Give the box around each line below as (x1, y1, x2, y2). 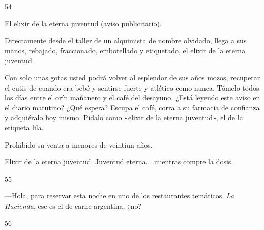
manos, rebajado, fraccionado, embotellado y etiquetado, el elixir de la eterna (5, 45, 246, 55)
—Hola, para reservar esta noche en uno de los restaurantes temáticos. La (5, 190, 234, 201)
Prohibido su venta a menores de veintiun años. (5, 139, 153, 150)
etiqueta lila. (5, 122, 44, 132)
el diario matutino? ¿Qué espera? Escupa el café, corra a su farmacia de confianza (5, 102, 260, 112)
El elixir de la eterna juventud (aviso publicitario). (5, 18, 162, 28)
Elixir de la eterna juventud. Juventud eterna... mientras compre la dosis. (5, 156, 233, 167)
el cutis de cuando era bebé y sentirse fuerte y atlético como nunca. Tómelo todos (5, 82, 259, 93)
